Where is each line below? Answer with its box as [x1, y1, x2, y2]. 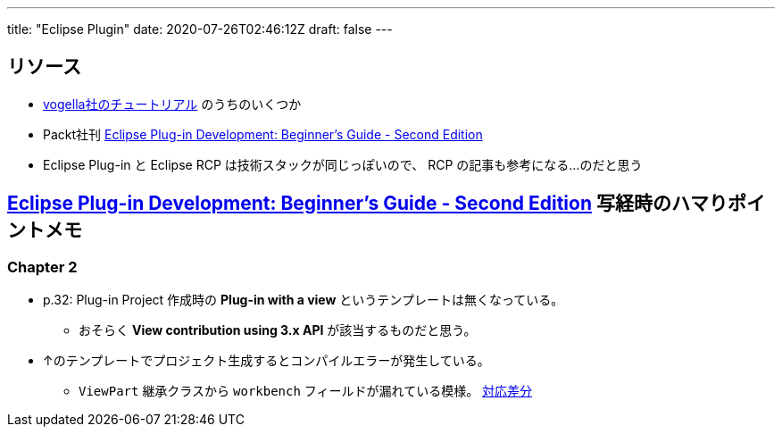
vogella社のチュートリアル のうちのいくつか [43, 96, 302, 112]
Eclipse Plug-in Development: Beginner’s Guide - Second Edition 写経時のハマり [7, 192, 728, 215]
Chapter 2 [7, 257, 78, 276]
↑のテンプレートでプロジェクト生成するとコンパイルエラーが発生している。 [43, 353, 490, 369]
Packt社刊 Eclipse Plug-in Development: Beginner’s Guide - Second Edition [43, 126, 483, 142]
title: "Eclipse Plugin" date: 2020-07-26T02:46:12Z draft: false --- [7, 21, 393, 37]
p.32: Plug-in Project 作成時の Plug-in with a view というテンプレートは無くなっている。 [43, 292, 564, 308]
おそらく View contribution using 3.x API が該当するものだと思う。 [79, 322, 477, 338]
